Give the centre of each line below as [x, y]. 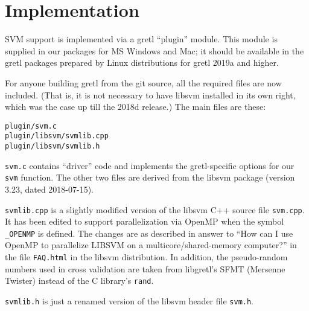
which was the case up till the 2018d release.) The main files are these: [135, 107]
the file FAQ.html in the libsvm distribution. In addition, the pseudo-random [146, 257]
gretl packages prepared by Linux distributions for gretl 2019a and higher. [142, 63]
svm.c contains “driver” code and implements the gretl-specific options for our [150, 165]
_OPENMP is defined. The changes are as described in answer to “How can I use [149, 233]
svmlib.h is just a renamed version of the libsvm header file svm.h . [129, 300]
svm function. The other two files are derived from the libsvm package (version [150, 177]
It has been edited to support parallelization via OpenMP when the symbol [145, 221]
